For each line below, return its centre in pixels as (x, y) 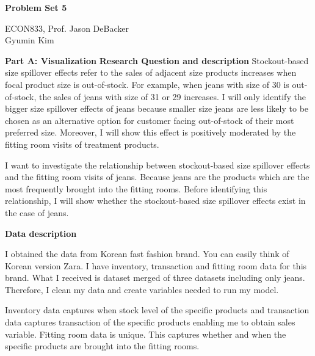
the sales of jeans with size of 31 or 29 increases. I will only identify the (172, 96)
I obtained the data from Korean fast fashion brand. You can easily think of (147, 254)
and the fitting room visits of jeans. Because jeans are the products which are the (157, 177)
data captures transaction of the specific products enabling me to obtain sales (150, 322)
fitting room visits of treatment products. (82, 144)
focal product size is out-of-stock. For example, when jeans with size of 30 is (147, 84)
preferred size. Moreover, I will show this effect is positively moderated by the (150, 132)
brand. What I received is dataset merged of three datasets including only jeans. (155, 278)
